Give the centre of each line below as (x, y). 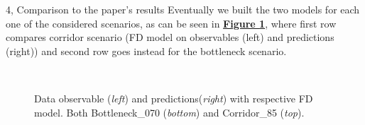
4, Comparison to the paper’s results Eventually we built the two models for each (183, 9)
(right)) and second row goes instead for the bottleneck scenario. (146, 50)
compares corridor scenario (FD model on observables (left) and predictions (170, 37)
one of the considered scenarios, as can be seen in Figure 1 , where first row (171, 23)
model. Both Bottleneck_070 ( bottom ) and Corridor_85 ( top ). (169, 112)
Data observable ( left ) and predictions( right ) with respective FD (174, 98)
